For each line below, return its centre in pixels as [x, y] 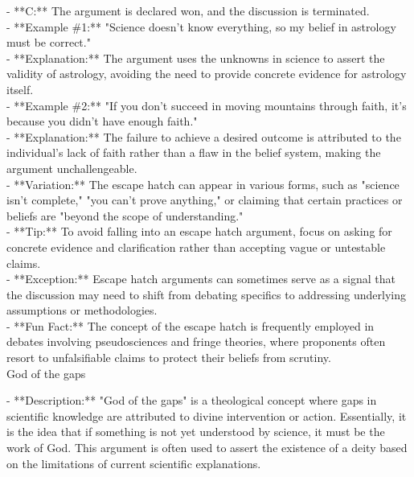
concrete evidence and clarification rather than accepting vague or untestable [196, 247]
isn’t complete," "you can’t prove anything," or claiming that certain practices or [205, 200]
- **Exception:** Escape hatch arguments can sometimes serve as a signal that [201, 279]
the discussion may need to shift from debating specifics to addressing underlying [206, 294]
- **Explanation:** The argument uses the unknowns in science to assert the [196, 58]
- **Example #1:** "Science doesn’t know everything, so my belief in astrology [201, 26]
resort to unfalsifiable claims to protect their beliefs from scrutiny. [169, 358]
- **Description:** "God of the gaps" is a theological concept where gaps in [192, 400]
